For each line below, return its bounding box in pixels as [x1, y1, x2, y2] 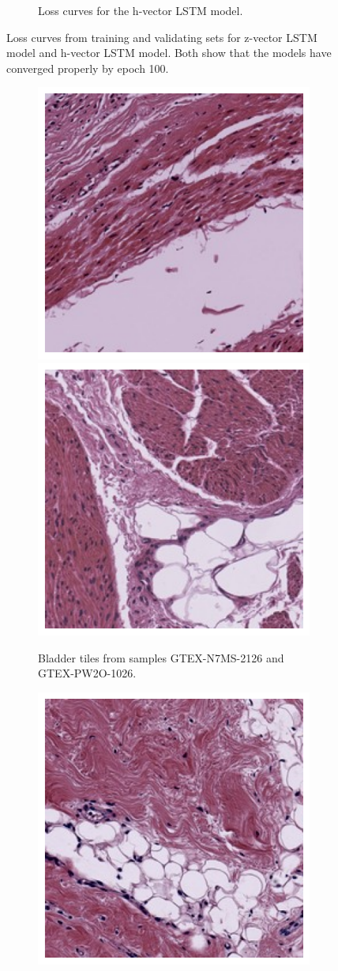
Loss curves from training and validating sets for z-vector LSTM [6, 28, 317, 45]
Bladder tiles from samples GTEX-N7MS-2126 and [38, 649, 284, 666]
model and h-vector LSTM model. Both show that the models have [6, 44, 332, 61]
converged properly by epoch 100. [6, 59, 169, 76]
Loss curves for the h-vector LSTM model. [38, 2, 243, 18]
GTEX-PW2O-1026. [38, 665, 137, 681]
